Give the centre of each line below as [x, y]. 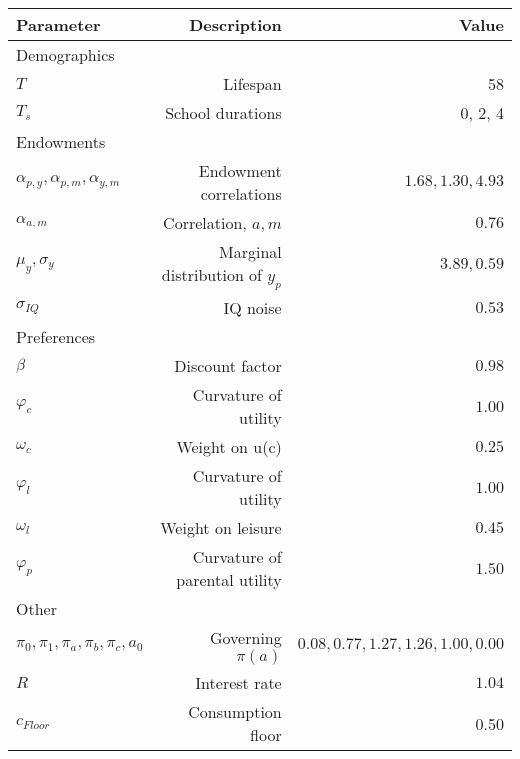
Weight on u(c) [229, 447]
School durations [223, 112]
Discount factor [228, 366]
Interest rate [238, 683]
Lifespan [252, 83]
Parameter [58, 24]
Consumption [235, 712]
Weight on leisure [221, 528]
